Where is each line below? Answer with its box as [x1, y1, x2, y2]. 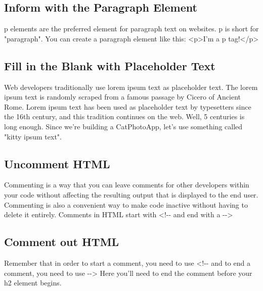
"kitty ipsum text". [4, 131, 62, 141]
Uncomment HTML [4, 156, 110, 171]
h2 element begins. [4, 277, 62, 288]
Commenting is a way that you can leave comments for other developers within [4, 179, 249, 190]
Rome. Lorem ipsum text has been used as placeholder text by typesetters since [4, 101, 251, 112]
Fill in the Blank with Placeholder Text [4, 58, 215, 73]
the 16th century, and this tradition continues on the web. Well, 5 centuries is [4, 111, 245, 122]
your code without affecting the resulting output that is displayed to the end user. [4, 189, 258, 200]
